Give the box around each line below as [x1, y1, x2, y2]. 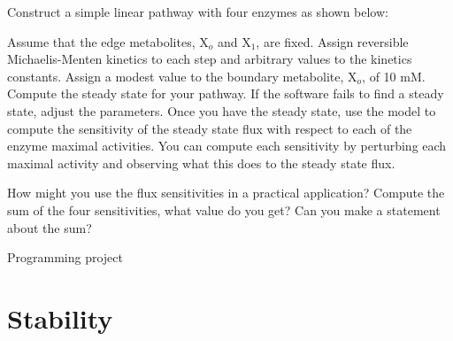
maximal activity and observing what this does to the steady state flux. [7, 153, 395, 172]
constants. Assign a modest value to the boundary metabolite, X [7, 66, 357, 85]
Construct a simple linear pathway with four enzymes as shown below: [7, 3, 388, 20]
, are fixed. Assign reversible [256, 32, 409, 50]
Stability [7, 299, 113, 336]
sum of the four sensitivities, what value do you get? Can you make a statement [7, 200, 441, 219]
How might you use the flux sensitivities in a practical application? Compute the [7, 183, 445, 202]
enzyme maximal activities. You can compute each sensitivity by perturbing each [7, 136, 447, 155]
